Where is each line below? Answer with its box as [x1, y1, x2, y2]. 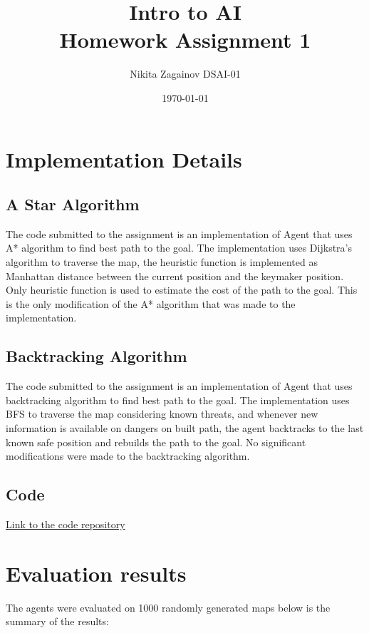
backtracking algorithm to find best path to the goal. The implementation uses [6, 392, 350, 407]
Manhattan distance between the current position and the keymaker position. [6, 268, 344, 283]
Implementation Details [6, 144, 242, 173]
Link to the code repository [6, 517, 125, 532]
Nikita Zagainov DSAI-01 [130, 66, 241, 81]
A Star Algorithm [6, 193, 140, 215]
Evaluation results [6, 558, 187, 587]
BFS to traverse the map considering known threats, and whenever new [6, 406, 318, 421]
